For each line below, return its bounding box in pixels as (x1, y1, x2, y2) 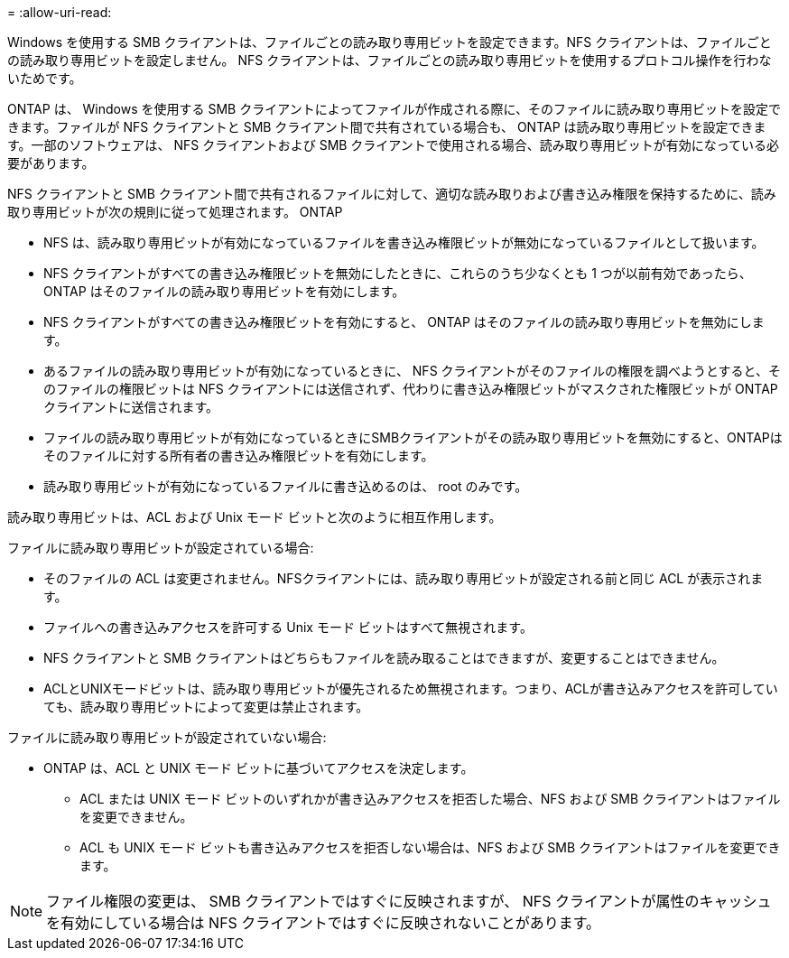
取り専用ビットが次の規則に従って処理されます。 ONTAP (7, 204, 343, 219)
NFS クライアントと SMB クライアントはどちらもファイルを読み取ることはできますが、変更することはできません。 (43, 650, 725, 665)
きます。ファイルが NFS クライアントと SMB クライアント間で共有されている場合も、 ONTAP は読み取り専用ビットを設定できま (7, 119, 766, 135)
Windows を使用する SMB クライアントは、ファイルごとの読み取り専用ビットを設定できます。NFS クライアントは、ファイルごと (7, 34, 772, 50)
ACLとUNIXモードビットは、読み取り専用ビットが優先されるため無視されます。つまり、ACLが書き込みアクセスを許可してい (43, 681, 778, 696)
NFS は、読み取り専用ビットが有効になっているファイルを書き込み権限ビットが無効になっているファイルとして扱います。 (43, 235, 765, 250)
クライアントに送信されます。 (43, 399, 219, 414)
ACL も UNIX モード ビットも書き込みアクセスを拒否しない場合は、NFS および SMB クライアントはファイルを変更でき (79, 840, 781, 855)
